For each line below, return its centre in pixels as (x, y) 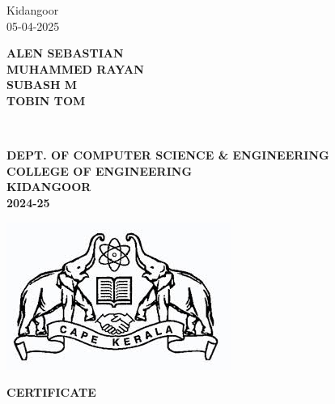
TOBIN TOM (46, 100)
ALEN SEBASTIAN (65, 53)
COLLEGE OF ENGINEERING (100, 170)
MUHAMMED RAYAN (75, 68)
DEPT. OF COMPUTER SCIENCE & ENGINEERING (168, 155)
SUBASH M (42, 85)
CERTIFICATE (51, 392)
